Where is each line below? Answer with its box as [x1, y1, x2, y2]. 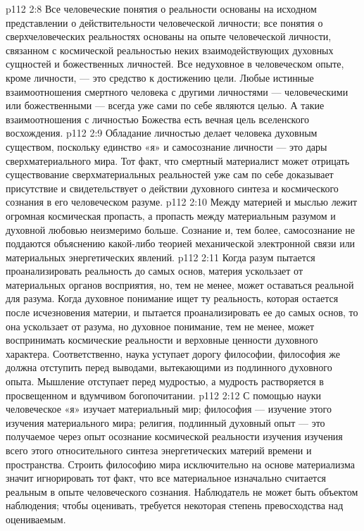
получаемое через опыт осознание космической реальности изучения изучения [6, 429, 343, 444]
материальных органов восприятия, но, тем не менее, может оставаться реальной [6, 277, 354, 292]
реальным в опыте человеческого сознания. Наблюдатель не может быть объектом [6, 484, 358, 499]
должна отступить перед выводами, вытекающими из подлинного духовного [6, 360, 332, 375]
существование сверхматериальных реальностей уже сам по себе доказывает [6, 167, 334, 182]
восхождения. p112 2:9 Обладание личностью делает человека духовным [6, 125, 318, 140]
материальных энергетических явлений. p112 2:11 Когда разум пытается [6, 249, 315, 264]
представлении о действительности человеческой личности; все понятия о [6, 15, 323, 30]
